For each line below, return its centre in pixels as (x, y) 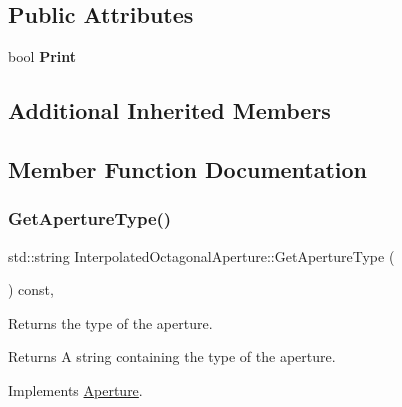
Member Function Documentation (188, 168)
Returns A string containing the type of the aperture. (172, 356)
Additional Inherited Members (169, 110)
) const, (31, 289)
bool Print (42, 56)
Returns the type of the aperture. (110, 322)
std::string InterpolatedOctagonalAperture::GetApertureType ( (201, 255)
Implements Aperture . (75, 389)
